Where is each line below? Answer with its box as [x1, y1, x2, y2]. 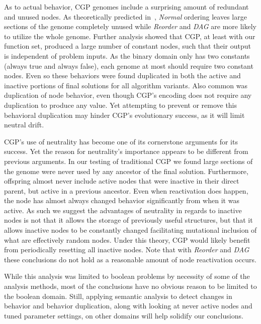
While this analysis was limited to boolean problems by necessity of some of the [4, 271, 250, 281]
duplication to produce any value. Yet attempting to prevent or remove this [4, 99, 237, 110]
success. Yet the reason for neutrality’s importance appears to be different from [4, 146, 248, 156]
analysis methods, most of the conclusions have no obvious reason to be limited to [4, 281, 257, 291]
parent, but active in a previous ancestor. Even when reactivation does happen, [4, 185, 248, 196]
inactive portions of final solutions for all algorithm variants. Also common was [4, 80, 248, 90]
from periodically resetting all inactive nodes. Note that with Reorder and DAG [4, 244, 249, 255]
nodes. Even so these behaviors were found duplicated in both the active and [4, 70, 241, 81]
